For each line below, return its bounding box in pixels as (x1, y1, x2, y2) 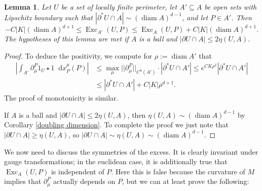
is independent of (51, 166, 104, 176)
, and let (182, 12, 208, 22)
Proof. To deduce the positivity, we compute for (4, 50, 153, 61)
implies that (4, 176, 42, 186)
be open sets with (204, 2, 257, 12)
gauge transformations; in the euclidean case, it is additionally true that (4, 156, 228, 167)
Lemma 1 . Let (4, 2, 51, 12)
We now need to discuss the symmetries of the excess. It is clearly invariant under (4, 146, 258, 157)
